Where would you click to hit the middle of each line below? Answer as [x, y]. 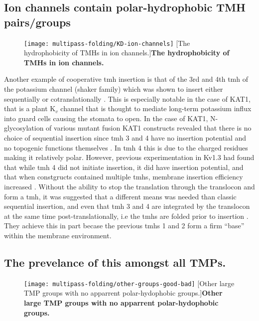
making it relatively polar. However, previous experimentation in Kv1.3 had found [129, 157]
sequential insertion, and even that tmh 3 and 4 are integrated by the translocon [127, 206]
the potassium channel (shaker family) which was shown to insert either [114, 89]
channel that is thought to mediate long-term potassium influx [156, 108]
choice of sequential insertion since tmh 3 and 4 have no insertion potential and [125, 138]
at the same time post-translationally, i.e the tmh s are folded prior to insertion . [126, 216]
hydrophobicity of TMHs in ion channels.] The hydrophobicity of [127, 53]
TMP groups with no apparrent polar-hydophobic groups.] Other [123, 293]
